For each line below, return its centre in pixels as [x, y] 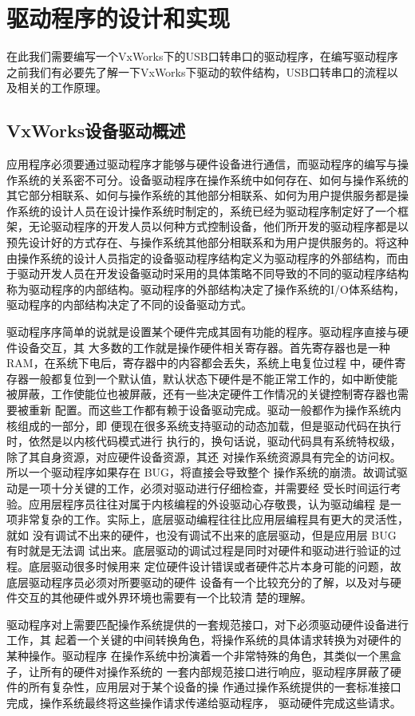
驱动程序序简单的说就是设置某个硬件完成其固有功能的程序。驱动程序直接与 [202, 332]
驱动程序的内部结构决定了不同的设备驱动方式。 [129, 305]
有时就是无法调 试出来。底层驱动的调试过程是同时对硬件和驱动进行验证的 [198, 550]
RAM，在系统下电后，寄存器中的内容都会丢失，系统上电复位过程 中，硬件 [201, 363]
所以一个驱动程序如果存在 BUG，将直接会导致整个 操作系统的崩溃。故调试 [202, 472]
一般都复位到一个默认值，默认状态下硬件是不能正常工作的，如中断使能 [213, 378]
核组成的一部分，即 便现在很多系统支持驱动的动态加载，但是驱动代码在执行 [204, 425]
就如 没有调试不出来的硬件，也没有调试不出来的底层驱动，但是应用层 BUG [202, 534]
